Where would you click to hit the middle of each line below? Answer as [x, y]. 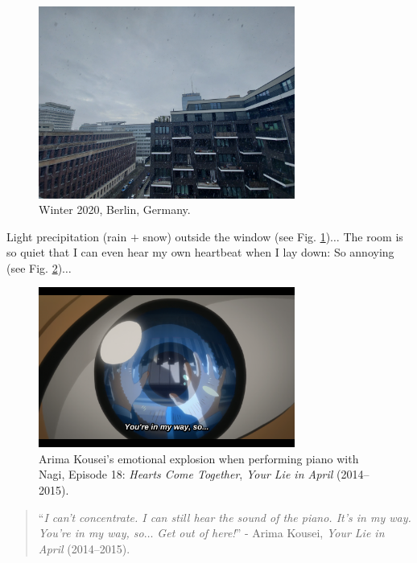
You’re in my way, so [91, 533]
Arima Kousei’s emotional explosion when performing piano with [199, 458]
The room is [373, 236]
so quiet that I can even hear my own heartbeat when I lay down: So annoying [200, 252]
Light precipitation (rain [67, 236]
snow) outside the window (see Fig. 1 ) [237, 236]
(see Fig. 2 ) [35, 267]
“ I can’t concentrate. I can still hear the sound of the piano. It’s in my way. [225, 517]
